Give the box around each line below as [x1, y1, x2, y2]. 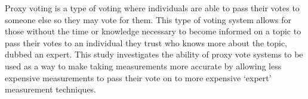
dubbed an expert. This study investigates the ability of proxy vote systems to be [5, 48, 303, 60]
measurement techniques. [5, 83, 97, 95]
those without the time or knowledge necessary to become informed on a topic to [5, 25, 301, 37]
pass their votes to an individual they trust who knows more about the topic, [5, 36, 288, 49]
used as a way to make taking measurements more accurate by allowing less [5, 59, 282, 72]
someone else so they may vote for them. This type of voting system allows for [5, 13, 292, 25]
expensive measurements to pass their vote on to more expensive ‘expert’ [5, 71, 272, 84]
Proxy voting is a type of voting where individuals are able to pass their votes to [5, 2, 300, 14]
